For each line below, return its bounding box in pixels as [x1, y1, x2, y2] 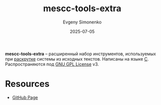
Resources [5, 79, 50, 89]
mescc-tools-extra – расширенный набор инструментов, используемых [5, 51, 156, 57]
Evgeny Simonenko [63, 19, 102, 25]
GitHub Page [12, 94, 38, 100]
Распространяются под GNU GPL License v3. [5, 61, 99, 67]
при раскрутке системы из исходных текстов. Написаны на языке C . [5, 56, 149, 62]
